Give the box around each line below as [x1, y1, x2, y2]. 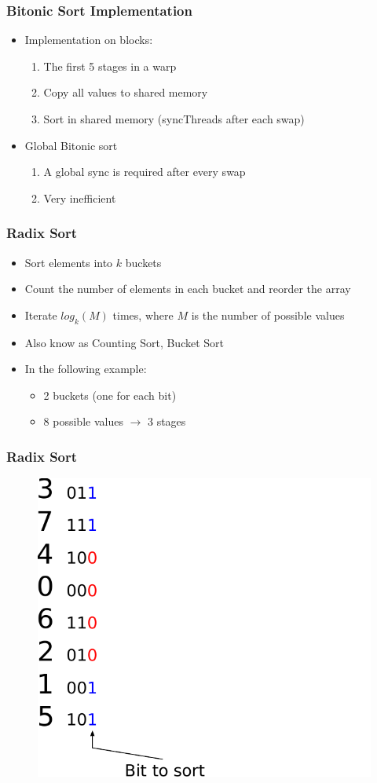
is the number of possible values [191, 306, 345, 323]
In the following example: [24, 360, 147, 377]
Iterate [24, 306, 57, 323]
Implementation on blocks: [24, 31, 153, 48]
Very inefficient [43, 189, 116, 206]
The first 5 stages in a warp [43, 57, 177, 74]
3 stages [147, 413, 186, 430]
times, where [112, 306, 174, 323]
